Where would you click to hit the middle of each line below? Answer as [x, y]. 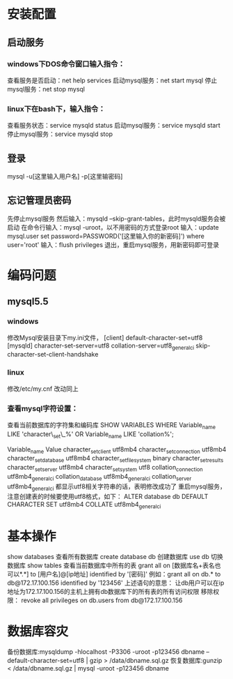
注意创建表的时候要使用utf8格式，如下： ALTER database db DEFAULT [108, 496]
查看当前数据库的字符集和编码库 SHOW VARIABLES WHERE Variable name [111, 426]
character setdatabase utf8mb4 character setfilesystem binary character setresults [115, 459]
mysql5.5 [28, 302]
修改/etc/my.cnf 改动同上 [43, 389]
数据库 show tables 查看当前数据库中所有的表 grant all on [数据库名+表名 [111, 565]
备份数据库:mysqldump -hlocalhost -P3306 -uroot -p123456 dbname [106, 652]
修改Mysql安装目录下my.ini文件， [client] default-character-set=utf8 [105, 337]
